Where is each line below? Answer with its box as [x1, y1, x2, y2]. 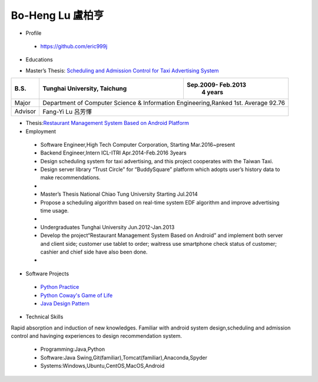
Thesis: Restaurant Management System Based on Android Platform [25, 120, 190, 127]
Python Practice [40, 284, 79, 291]
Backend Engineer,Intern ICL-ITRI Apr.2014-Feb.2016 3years [40, 149, 187, 156]
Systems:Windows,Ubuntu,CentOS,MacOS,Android [40, 363, 165, 370]
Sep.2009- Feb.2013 [186, 81, 247, 89]
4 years [201, 88, 224, 97]
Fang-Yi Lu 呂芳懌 [42, 108, 92, 116]
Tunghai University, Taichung [42, 84, 127, 93]
